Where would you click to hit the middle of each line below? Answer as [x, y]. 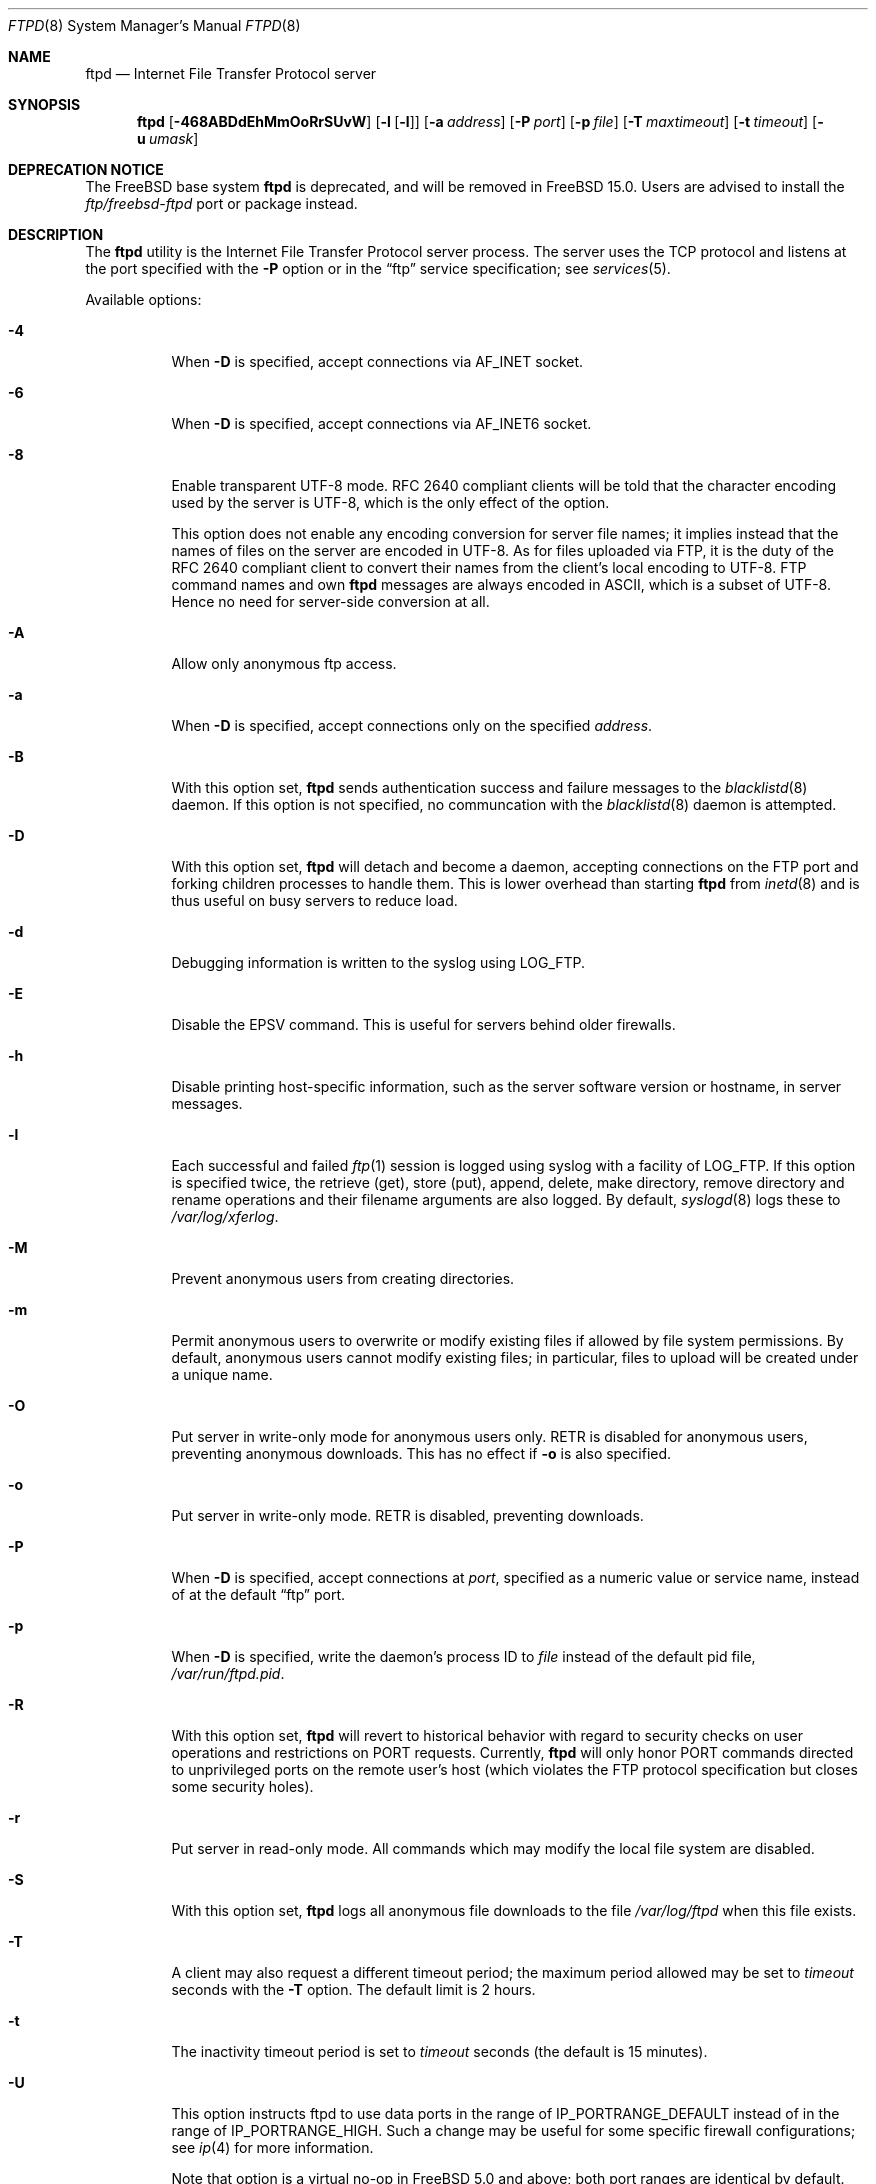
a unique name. [222, 1374]
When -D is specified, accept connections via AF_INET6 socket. [381, 423]
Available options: [143, 299]
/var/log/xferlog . [225, 1216]
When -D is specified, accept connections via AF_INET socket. [377, 361]
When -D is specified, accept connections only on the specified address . [412, 725]
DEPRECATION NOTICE [86, 169]
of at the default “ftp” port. [258, 1594]
